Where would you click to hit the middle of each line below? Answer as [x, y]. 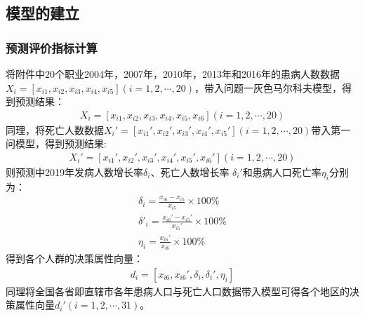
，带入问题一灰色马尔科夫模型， [268, 87]
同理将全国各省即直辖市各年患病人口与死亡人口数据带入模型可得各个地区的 [178, 291]
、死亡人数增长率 [190, 172]
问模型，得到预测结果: [56, 143]
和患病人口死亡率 [282, 172]
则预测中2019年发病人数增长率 [74, 172]
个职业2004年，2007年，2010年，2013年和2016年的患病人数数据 [197, 74]
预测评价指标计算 [52, 47]
